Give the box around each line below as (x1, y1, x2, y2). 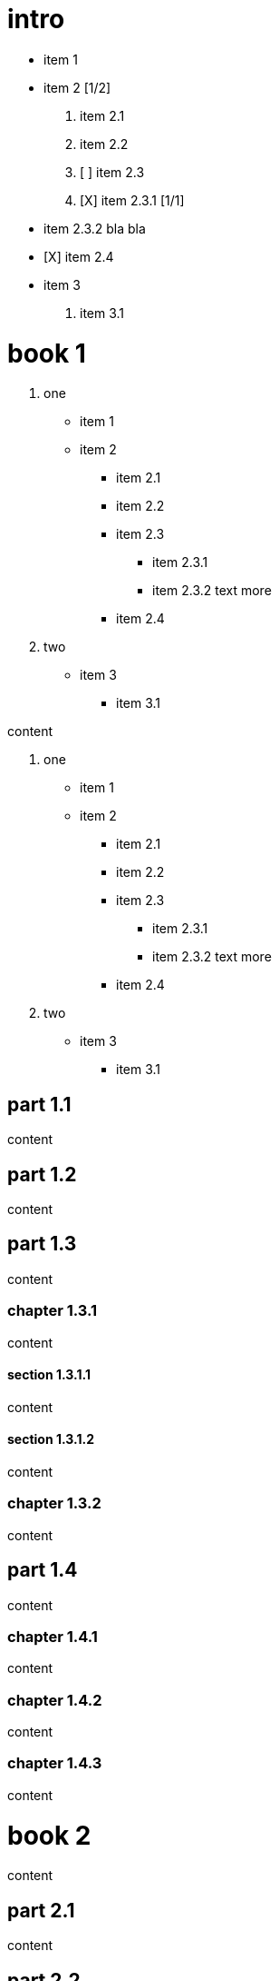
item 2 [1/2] (43, 79, 111, 95)
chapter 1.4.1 (7, 1627, 98, 1646)
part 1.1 (7, 1092, 72, 1116)
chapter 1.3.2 (7, 1494, 101, 1513)
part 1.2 (7, 1162, 77, 1186)
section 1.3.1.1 (7, 1367, 91, 1383)
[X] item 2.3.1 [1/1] (80, 192, 185, 208)
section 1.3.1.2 (7, 1431, 95, 1448)
